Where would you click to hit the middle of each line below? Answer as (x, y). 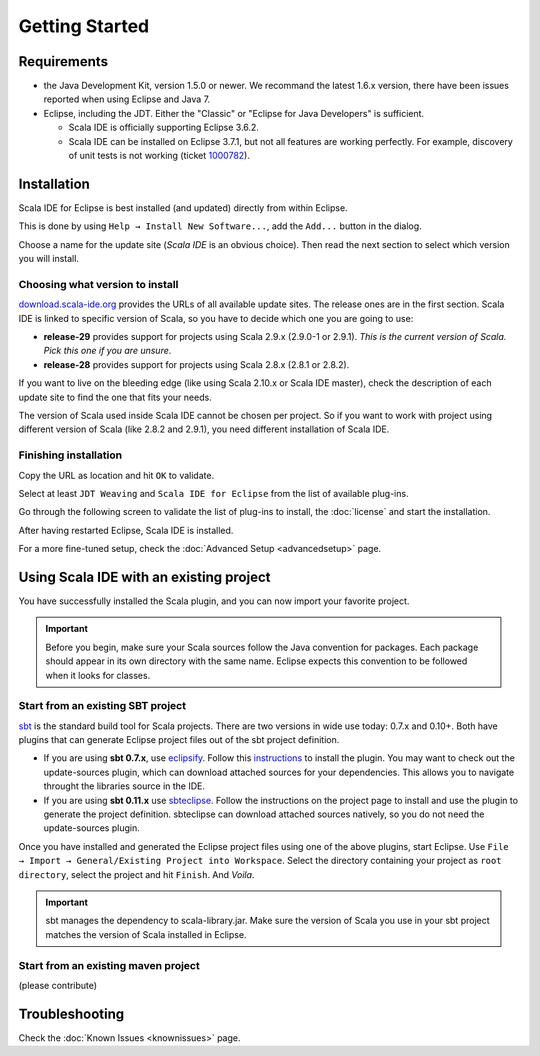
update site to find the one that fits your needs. (115, 397)
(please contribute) (58, 985)
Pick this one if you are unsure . (107, 351)
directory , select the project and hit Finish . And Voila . (136, 874)
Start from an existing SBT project (102, 706)
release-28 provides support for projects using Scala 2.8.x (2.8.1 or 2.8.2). (196, 364)
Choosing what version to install (98, 284)
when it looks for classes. (98, 675)
